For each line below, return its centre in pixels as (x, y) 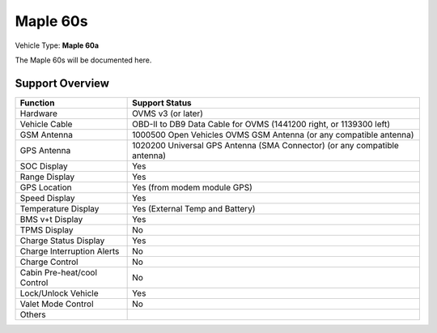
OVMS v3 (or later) (168, 113)
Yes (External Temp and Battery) (194, 208)
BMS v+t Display (51, 219)
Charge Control (49, 262)
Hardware (39, 113)
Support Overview (62, 83)
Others (33, 314)
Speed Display (48, 198)
